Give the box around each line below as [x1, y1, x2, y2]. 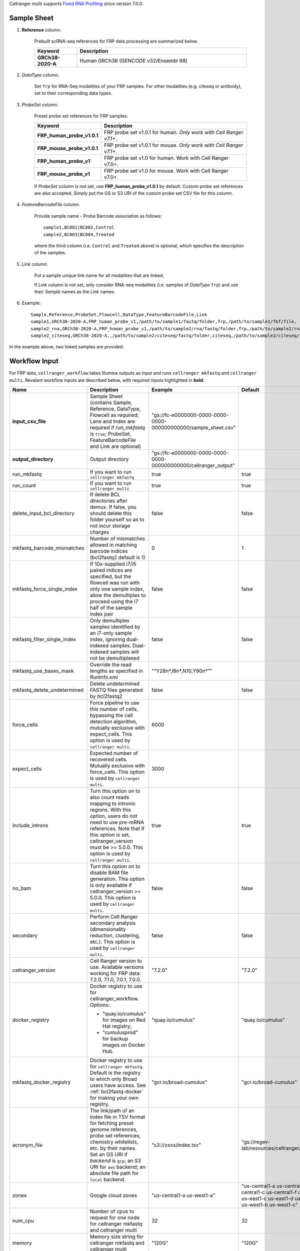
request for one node [90, 1214, 140, 1221]
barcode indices [90, 547, 128, 554]
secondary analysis [90, 919, 136, 926]
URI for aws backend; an [90, 1163, 146, 1170]
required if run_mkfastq [90, 424, 145, 431]
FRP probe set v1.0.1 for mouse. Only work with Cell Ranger [104, 142, 243, 149]
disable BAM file [90, 869, 128, 876]
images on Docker [102, 1041, 145, 1048]
